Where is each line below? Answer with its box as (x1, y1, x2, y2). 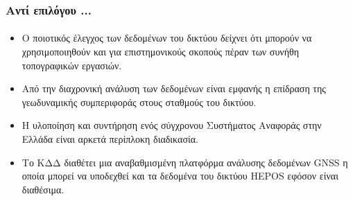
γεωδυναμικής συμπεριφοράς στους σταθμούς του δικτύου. (21, 94, 257, 109)
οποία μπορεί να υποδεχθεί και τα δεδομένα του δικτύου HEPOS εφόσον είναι (21, 168, 338, 183)
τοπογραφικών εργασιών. (21, 58, 122, 72)
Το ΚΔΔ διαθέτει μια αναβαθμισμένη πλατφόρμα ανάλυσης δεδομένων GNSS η (21, 155, 348, 169)
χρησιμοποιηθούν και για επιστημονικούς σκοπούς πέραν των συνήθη (21, 44, 300, 59)
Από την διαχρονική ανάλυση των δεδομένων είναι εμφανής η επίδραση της (21, 81, 326, 96)
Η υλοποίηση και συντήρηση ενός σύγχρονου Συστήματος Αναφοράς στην (21, 118, 322, 132)
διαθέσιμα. (21, 182, 64, 196)
